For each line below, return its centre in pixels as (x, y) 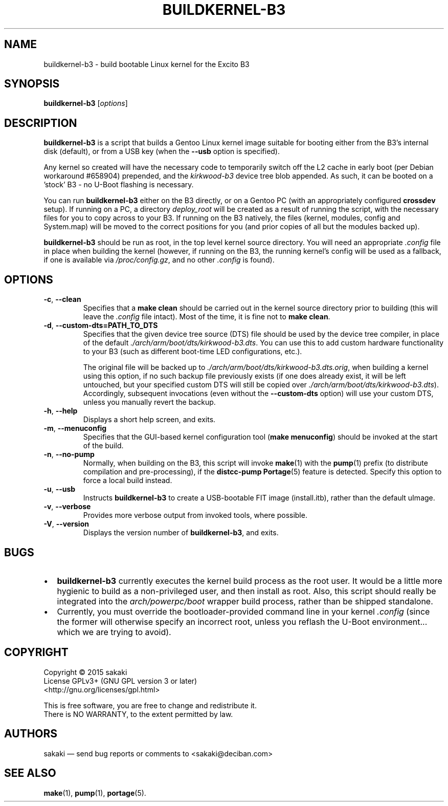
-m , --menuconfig (75, 428)
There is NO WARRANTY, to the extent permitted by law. (138, 714)
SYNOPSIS (32, 84)
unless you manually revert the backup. (149, 402)
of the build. (103, 446)
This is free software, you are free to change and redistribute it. (150, 705)
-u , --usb (60, 489)
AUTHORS (31, 734)
